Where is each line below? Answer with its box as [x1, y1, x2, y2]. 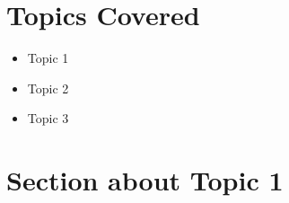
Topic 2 [27, 78, 69, 97]
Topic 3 [27, 109, 69, 128]
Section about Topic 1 [6, 162, 284, 199]
